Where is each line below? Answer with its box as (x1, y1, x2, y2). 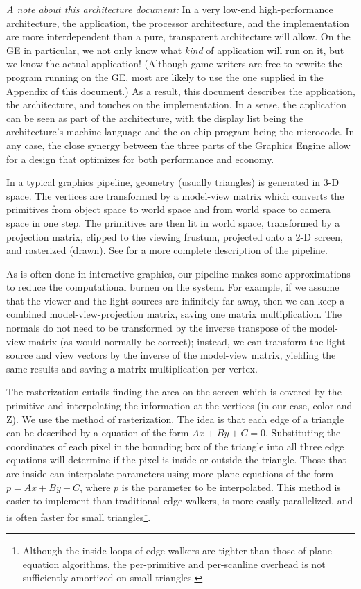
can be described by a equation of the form (6, 425, 189, 440)
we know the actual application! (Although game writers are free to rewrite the (6, 56, 342, 71)
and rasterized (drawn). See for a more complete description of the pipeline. (6, 243, 328, 257)
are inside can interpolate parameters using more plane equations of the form (6, 466, 334, 480)
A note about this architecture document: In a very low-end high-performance (6, 2, 333, 16)
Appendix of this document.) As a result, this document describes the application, (6, 83, 355, 98)
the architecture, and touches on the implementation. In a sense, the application (6, 97, 347, 112)
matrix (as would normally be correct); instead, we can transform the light (28, 334, 346, 348)
